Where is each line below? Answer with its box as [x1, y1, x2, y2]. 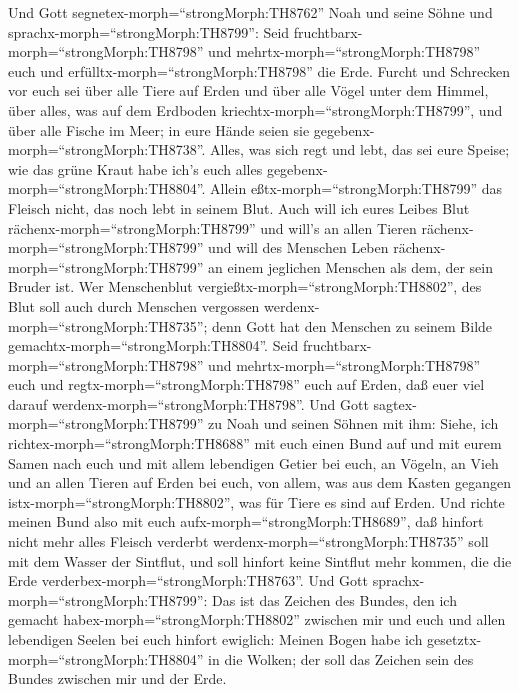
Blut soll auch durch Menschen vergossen [8, 295, 260, 316]
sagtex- [373, 393, 417, 414]
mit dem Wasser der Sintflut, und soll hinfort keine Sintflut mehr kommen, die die [8, 550, 512, 571]
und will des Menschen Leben [208, 237, 389, 258]
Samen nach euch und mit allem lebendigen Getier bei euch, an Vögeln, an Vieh [8, 452, 499, 473]
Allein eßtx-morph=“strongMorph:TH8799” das [210, 178, 503, 199]
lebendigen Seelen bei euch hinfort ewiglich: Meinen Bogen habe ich [8, 629, 423, 649]
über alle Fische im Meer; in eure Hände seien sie [8, 119, 310, 140]
